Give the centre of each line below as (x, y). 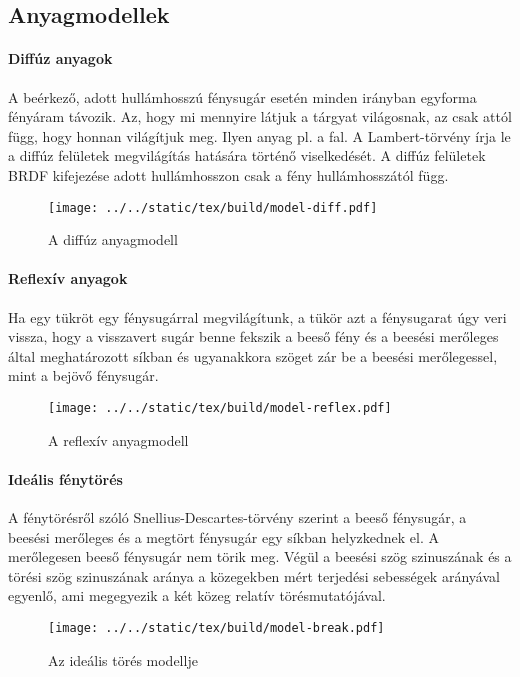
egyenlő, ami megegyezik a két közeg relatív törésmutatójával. (197, 595)
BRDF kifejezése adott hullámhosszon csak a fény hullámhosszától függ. (228, 174)
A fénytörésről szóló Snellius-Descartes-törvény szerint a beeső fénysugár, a (237, 517)
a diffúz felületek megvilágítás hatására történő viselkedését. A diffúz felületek (247, 155)
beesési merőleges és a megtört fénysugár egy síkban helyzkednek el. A (224, 536)
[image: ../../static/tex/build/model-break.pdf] (216, 627)
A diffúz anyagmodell (113, 239)
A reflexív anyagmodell (118, 439)
